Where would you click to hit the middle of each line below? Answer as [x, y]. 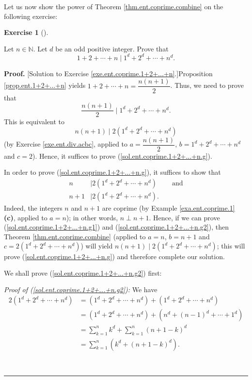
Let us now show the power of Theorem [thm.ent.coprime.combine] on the [114, 6]
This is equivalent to [34, 122]
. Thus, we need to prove [207, 85]
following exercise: [31, 16]
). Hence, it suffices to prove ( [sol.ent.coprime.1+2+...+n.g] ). [122, 156]
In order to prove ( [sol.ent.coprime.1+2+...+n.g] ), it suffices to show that [112, 172]
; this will [231, 246]
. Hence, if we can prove [184, 217]
